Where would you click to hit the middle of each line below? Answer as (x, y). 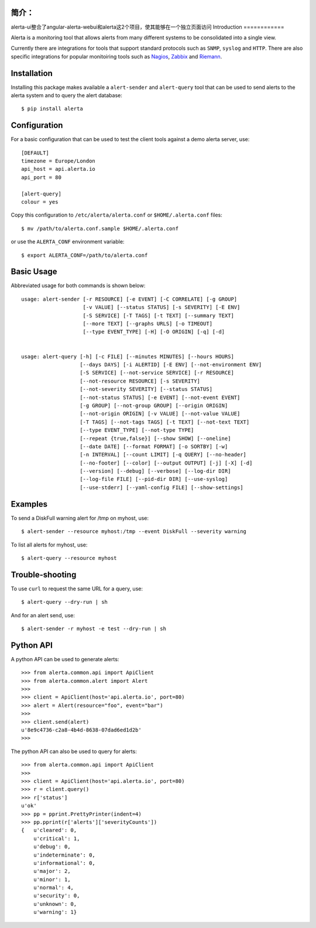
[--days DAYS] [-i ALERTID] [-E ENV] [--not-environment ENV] (171, 365)
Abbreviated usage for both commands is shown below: (78, 286)
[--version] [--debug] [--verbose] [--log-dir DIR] (155, 471)
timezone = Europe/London (59, 161)
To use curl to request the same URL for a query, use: (77, 589)
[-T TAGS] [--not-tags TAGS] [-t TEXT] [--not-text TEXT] (165, 422)
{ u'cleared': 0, (49, 830)
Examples (29, 504)
